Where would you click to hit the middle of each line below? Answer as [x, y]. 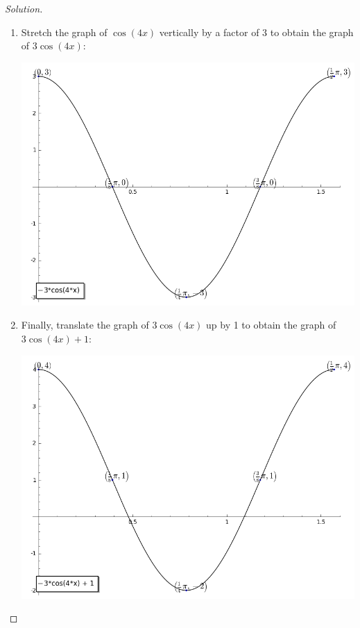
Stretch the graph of [64, 32]
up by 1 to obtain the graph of [271, 325]
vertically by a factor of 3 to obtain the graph [256, 32]
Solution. [24, 8]
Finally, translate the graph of [85, 325]
